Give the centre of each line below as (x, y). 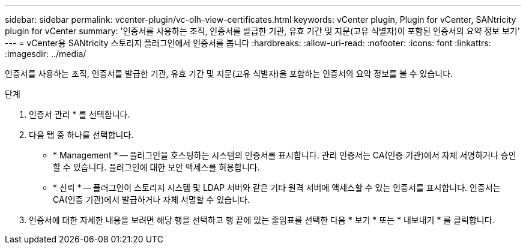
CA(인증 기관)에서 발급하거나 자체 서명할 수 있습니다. (151, 199)
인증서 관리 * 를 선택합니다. (80, 114)
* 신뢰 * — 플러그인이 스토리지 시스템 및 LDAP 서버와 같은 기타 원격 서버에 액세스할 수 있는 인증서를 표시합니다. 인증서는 (277, 187)
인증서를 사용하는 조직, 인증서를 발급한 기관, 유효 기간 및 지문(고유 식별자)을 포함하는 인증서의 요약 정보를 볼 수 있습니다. (229, 73)
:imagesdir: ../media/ (46, 54)
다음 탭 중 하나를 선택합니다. (81, 135)
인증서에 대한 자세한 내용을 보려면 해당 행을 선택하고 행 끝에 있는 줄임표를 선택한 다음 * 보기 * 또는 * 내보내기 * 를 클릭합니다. (262, 220)
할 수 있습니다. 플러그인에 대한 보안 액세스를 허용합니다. (156, 167)
